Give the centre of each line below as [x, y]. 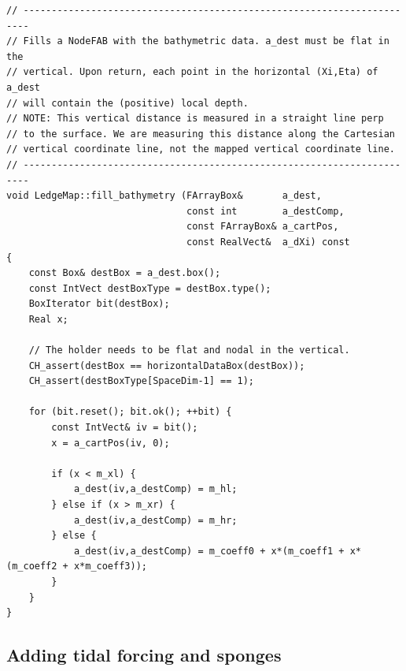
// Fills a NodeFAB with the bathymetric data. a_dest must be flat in [198, 41]
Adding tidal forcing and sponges [144, 655]
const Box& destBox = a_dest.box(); [125, 273]
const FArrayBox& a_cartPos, [263, 227]
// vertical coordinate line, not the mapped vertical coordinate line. [201, 149]
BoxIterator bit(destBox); [99, 304]
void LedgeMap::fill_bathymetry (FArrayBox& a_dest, [164, 196]
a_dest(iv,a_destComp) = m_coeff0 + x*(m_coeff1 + [209, 551]
